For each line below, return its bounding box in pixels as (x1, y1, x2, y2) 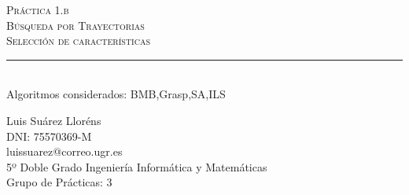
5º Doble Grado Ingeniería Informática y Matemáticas (6, 158, 267, 175)
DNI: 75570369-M (6, 127, 92, 144)
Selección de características (6, 32, 150, 49)
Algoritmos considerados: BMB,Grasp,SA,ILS (6, 86, 226, 102)
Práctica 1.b (6, 2, 69, 17)
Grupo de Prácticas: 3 (6, 174, 112, 190)
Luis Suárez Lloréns (6, 112, 101, 128)
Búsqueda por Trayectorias (6, 17, 145, 33)
